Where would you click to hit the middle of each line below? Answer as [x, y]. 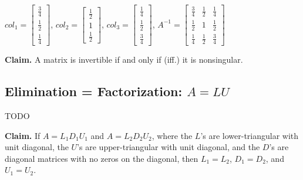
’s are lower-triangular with [250, 135]
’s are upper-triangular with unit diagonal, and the [169, 147]
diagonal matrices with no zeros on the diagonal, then [102, 158]
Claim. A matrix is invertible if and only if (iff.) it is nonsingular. [124, 60]
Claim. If [23, 135]
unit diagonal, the [37, 147]
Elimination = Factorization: [94, 91]
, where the [172, 135]
